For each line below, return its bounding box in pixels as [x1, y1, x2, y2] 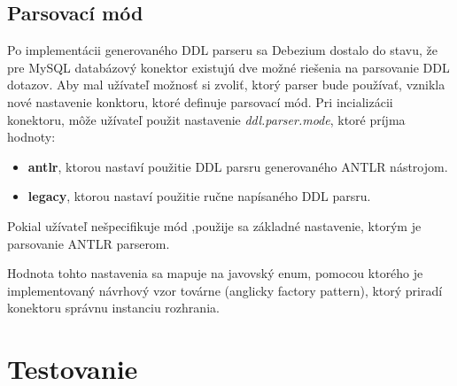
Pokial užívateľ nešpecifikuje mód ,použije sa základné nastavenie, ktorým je [7, 216, 422, 235]
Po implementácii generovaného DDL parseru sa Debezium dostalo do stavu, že [7, 41, 438, 59]
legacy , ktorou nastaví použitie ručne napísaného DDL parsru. [27, 187, 371, 205]
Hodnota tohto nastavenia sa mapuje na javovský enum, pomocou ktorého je [7, 264, 423, 282]
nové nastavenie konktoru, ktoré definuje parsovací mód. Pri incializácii [7, 92, 393, 111]
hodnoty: [7, 127, 56, 146]
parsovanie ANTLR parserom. [7, 234, 170, 252]
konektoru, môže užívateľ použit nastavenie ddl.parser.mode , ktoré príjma [7, 110, 406, 128]
